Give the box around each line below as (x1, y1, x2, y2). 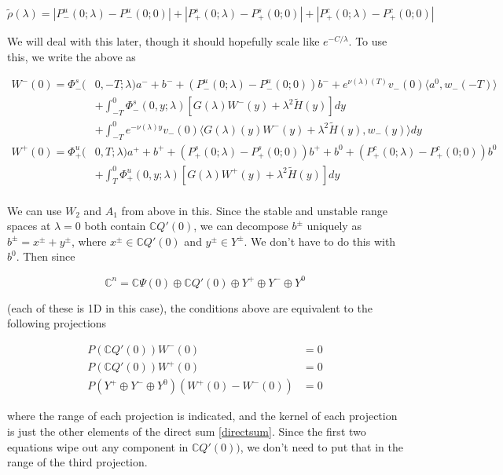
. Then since (16, 248, 75, 265)
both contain (84, 217, 146, 234)
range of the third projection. (7, 454, 148, 470)
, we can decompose (193, 217, 288, 234)
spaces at (7, 217, 51, 234)
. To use (348, 33, 387, 49)
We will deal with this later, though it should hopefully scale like (7, 33, 320, 49)
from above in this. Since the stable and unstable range (121, 202, 387, 218)
